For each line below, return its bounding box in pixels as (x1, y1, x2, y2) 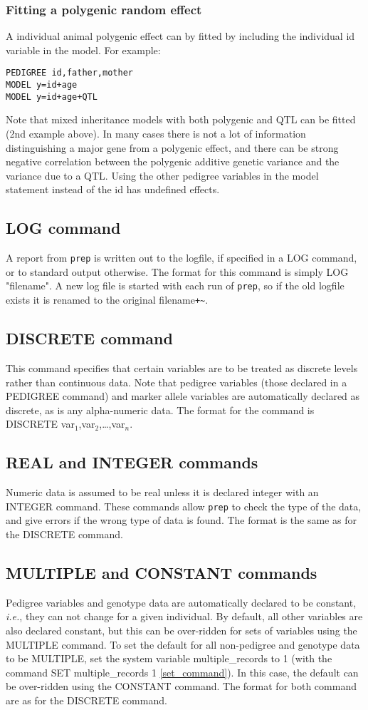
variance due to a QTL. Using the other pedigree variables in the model (6, 168, 319, 182)
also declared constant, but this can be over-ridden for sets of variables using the (6, 622, 357, 637)
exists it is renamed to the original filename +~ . (6, 292, 209, 307)
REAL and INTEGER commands (6, 451, 258, 473)
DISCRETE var (6, 416, 75, 431)
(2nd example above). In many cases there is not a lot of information (6, 125, 306, 140)
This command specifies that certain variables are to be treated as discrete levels (6, 360, 358, 375)
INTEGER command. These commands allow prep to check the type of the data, (6, 498, 362, 513)
